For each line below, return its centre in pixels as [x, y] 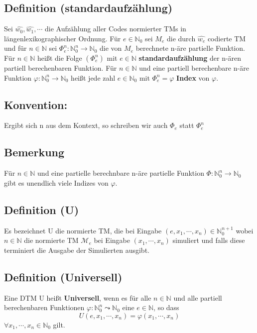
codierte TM [227, 38]
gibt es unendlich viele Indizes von [56, 182]
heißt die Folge [60, 57]
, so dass [166, 307]
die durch [181, 38]
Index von [193, 77]
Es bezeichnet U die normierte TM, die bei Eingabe [83, 230]
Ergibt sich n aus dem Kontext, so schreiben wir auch [86, 125]
